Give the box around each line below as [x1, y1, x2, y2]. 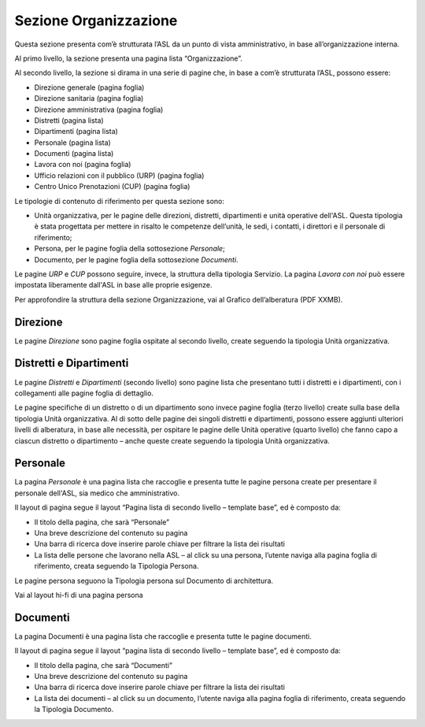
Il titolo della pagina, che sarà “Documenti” [34, 660, 173, 670]
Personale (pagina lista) [34, 138, 112, 147]
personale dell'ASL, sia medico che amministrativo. [14, 488, 180, 498]
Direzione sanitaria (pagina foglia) [34, 94, 144, 103]
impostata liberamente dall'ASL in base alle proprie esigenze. [14, 280, 213, 290]
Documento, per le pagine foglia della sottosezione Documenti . [34, 254, 239, 264]
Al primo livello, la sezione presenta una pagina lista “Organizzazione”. [14, 54, 243, 63]
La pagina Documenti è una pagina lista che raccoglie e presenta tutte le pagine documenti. [14, 631, 312, 641]
